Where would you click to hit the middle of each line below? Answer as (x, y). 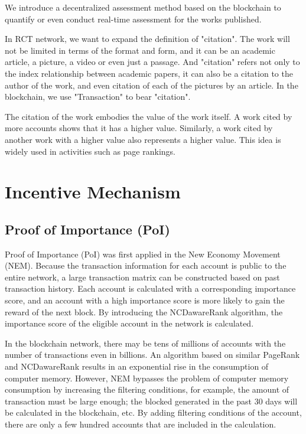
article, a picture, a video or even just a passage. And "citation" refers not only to (152, 62)
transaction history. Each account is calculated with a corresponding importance (150, 288)
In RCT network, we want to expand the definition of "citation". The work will (147, 39)
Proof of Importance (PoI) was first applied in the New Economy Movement (143, 254)
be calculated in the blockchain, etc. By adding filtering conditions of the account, (153, 412)
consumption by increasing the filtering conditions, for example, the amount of (147, 389)
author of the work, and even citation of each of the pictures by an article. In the (152, 85)
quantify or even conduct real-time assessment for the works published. (133, 19)
